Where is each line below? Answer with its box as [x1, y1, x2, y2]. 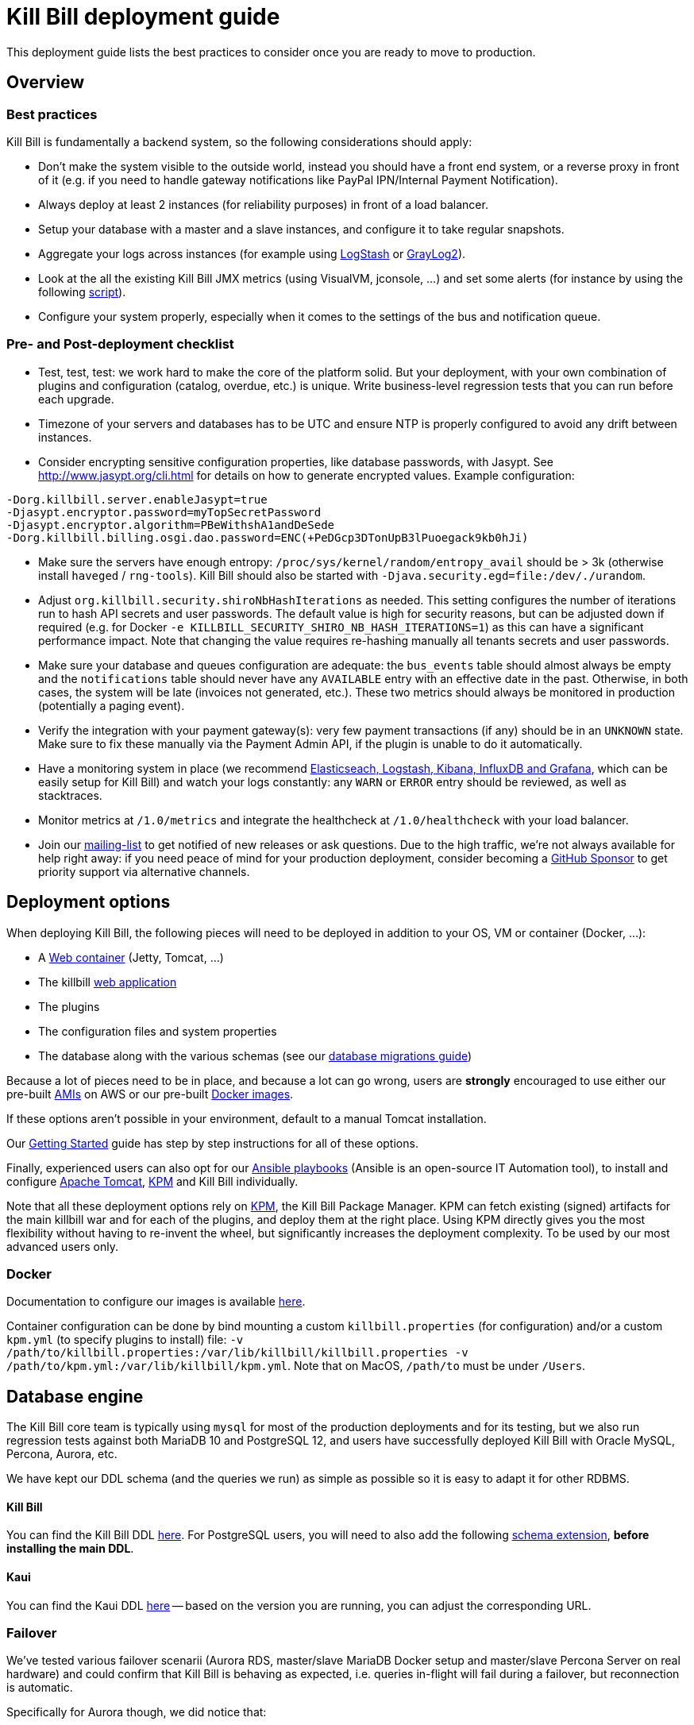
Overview [6, 72, 85, 93]
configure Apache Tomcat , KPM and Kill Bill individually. [6, 1174, 299, 1188]
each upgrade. [38, 392, 114, 406]
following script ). [38, 284, 126, 299]
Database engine [6, 1386, 144, 1407]
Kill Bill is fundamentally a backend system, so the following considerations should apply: [6, 134, 472, 149]
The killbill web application [38, 974, 177, 989]
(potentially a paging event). [38, 698, 185, 712]
